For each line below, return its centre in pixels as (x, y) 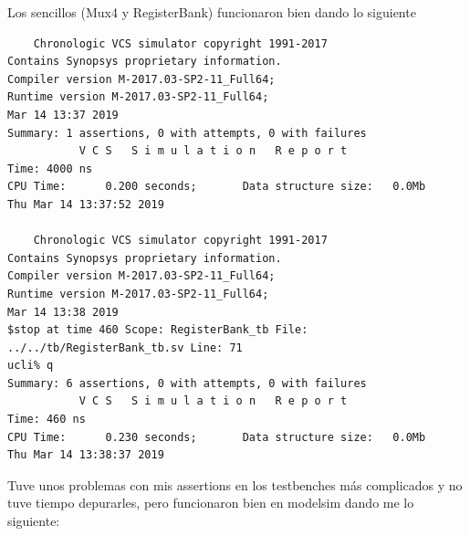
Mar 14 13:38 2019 (63, 312)
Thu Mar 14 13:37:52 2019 (86, 204)
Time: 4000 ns (50, 168)
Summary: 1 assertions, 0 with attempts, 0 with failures (187, 133)
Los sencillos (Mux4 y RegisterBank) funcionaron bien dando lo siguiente (212, 12)
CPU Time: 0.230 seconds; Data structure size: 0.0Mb (217, 437)
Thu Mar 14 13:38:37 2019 (86, 455)
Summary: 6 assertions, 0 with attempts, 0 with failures (187, 383)
